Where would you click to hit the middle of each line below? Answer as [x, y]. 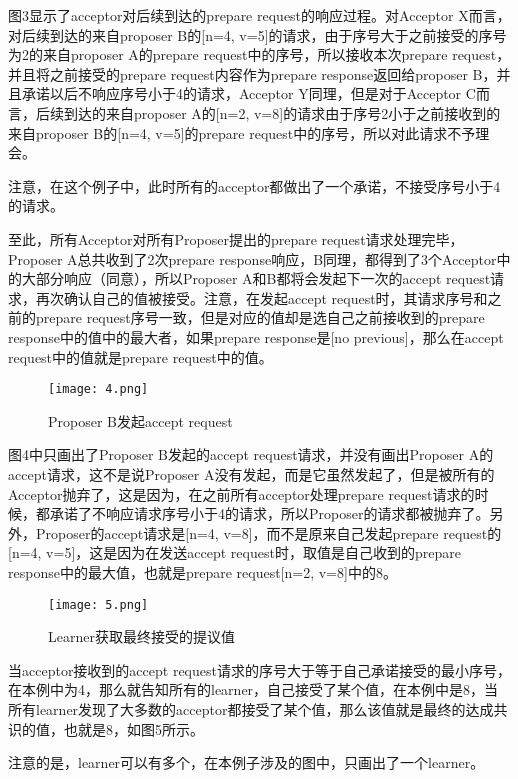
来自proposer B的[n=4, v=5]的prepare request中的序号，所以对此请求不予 [242, 132]
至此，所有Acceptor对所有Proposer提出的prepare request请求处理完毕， [236, 238]
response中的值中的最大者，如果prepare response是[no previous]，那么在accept [256, 336]
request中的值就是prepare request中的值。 [140, 356]
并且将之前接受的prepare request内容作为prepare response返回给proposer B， [252, 73]
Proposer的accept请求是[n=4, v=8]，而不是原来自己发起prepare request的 [268, 532]
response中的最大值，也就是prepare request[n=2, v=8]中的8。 [202, 571]
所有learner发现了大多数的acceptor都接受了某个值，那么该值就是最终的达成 [251, 708]
